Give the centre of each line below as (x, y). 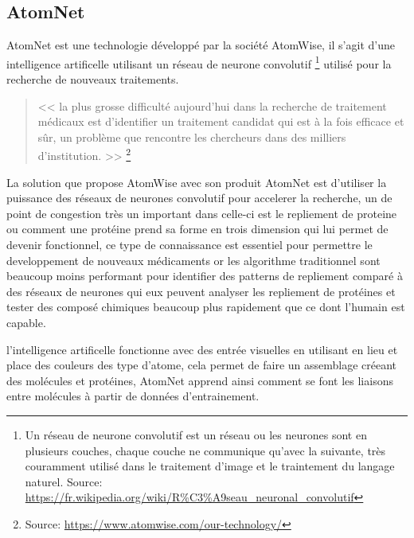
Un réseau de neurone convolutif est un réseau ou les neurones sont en (196, 434)
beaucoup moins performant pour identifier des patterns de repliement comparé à (205, 276)
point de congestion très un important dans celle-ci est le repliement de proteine (202, 213)
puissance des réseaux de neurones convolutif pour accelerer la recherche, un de (199, 198)
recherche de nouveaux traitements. (93, 79)
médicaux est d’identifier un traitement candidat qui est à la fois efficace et (221, 121)
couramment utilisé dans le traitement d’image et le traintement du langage (210, 466)
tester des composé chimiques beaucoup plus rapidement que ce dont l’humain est (206, 307)
